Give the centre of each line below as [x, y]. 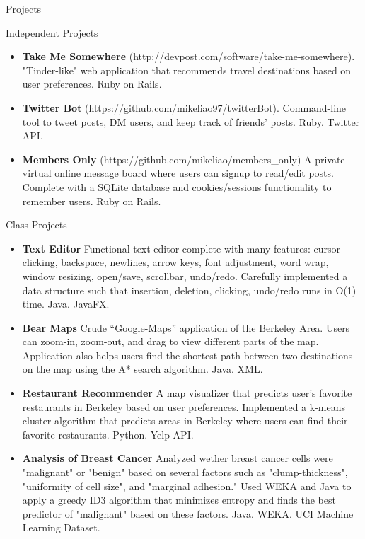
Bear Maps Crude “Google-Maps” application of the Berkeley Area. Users [186, 327]
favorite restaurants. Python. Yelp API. [108, 434]
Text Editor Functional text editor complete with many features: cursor [181, 248]
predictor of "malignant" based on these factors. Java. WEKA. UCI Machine [188, 513]
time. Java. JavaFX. [66, 304]
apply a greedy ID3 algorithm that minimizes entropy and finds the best [179, 500]
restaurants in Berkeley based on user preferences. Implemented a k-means [184, 406]
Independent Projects [52, 32]
